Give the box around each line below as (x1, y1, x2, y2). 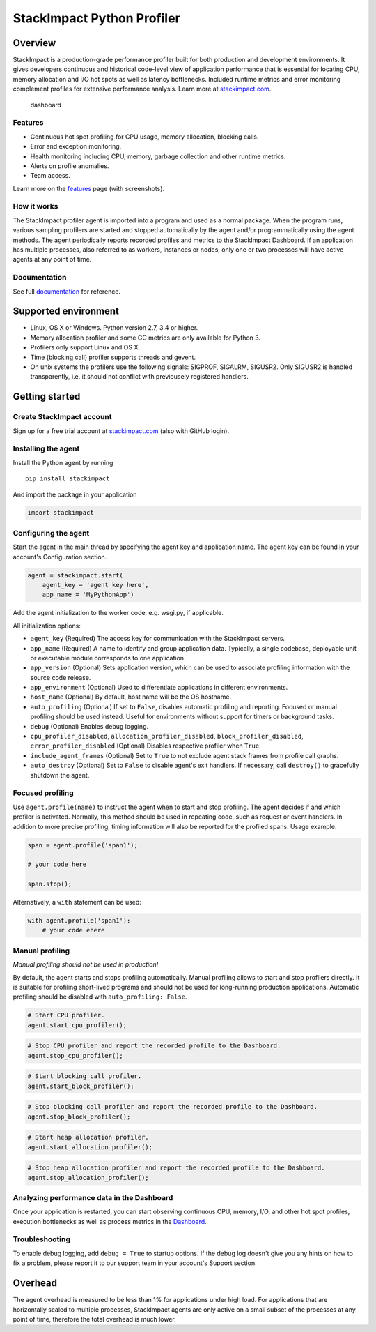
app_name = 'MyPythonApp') (42, 591, 135, 599)
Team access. (30, 172, 71, 180)
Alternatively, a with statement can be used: (13, 898, 142, 907)
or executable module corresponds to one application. (30, 653, 186, 662)
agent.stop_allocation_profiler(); (27, 1174, 149, 1181)
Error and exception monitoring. (30, 142, 122, 151)
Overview (13, 37, 56, 49)
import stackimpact (27, 509, 94, 517)
